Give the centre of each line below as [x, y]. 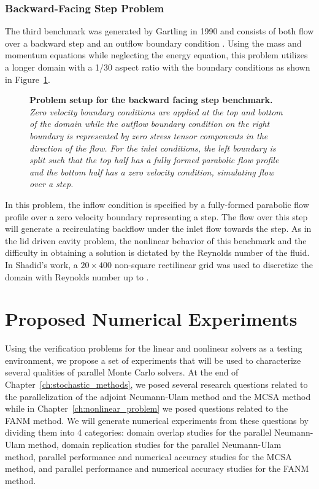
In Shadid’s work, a [41, 264]
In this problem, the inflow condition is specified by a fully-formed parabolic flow [157, 204]
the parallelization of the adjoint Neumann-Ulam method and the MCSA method [158, 396]
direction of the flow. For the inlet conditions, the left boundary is [153, 148]
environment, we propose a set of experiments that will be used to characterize [153, 360]
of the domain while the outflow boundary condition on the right [150, 124]
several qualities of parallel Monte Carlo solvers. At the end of [122, 372]
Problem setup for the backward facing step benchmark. [151, 100]
